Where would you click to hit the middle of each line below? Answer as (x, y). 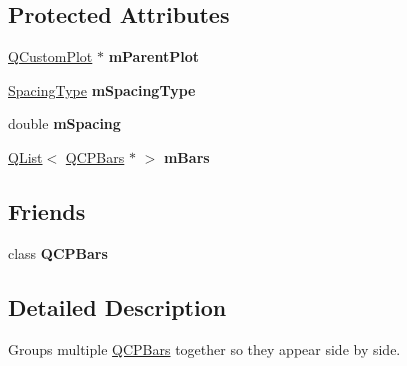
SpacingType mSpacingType (102, 89)
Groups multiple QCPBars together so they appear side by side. (204, 348)
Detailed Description (117, 306)
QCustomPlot (50, 56)
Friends (47, 210)
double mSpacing (64, 123)
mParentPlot (153, 56)
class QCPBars (58, 252)
